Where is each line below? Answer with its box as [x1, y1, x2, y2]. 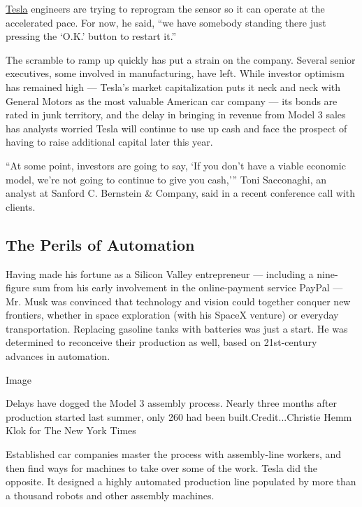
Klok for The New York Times [6, 423, 136, 438]
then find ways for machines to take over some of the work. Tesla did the [6, 460, 318, 475]
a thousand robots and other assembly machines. [6, 487, 215, 502]
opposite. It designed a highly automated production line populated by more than [6, 474, 356, 489]
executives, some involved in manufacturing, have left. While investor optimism [6, 66, 345, 81]
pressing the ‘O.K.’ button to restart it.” [6, 29, 177, 43]
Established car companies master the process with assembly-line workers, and [6, 447, 342, 461]
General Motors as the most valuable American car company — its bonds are [6, 93, 338, 108]
